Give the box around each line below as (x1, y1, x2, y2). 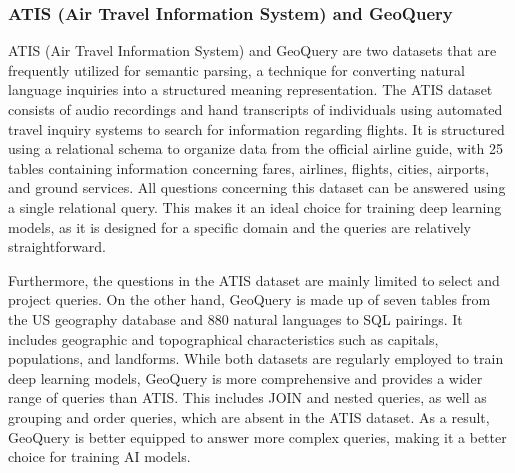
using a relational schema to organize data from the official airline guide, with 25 (8, 138, 503, 159)
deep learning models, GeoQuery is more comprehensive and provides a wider (8, 367, 483, 388)
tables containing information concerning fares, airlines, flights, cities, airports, (8, 157, 490, 178)
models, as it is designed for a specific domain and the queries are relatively (8, 216, 471, 237)
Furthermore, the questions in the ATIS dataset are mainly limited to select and (8, 269, 500, 290)
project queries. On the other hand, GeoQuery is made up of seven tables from (8, 289, 491, 310)
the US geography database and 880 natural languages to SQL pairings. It (8, 308, 463, 329)
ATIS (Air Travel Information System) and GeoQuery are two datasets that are (8, 40, 497, 61)
